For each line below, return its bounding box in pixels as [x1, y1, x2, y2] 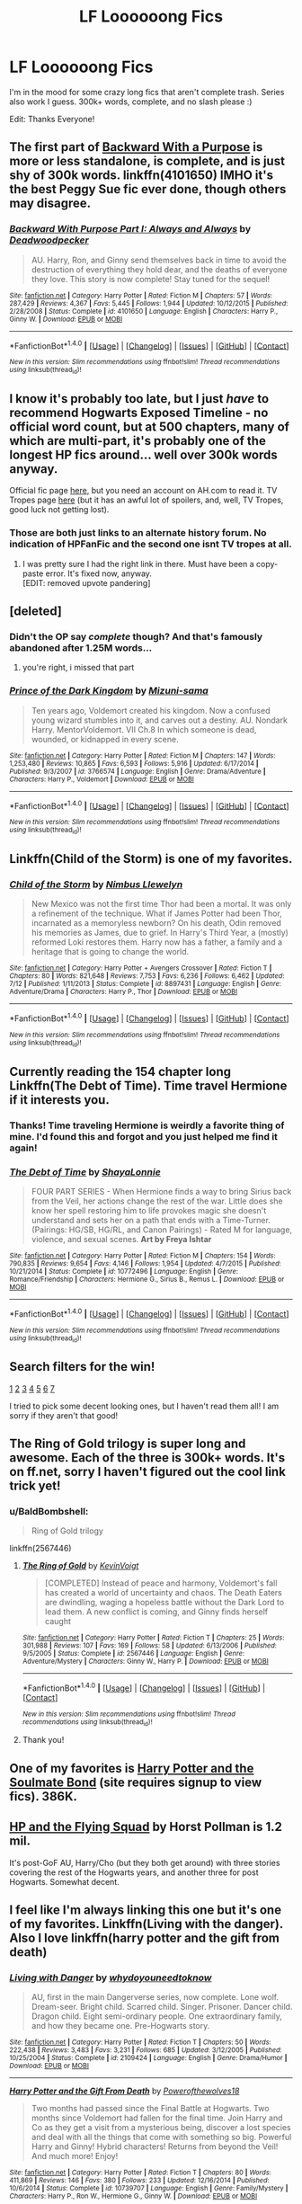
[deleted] [9, 604, 63, 619]
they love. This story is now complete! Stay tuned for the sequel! [31, 273, 271, 284]
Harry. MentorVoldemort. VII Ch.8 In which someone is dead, [31, 724, 257, 734]
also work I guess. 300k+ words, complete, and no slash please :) [9, 96, 253, 107]
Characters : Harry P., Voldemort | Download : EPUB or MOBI [9, 775, 195, 784]
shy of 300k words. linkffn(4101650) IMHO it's [9, 168, 274, 183]
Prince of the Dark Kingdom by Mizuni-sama [9, 685, 209, 698]
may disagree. [9, 196, 92, 211]
